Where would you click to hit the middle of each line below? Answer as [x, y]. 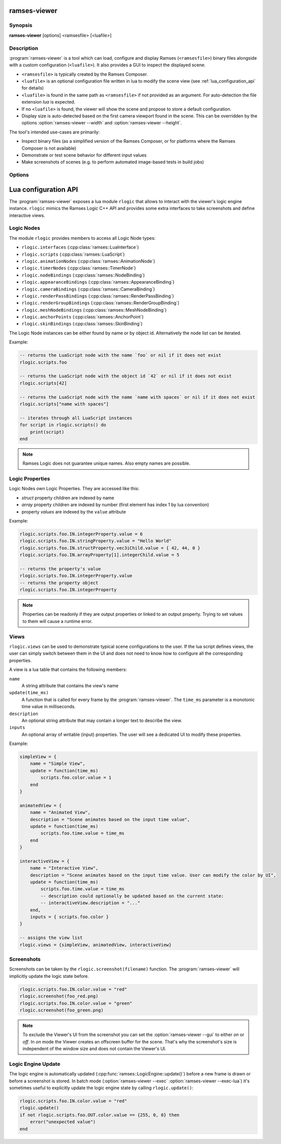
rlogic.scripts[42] [43, 383]
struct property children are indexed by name [68, 498]
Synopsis [21, 25]
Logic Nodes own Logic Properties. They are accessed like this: [74, 489]
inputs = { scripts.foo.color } [70, 917]
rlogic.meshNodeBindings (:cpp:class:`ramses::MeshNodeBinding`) [94, 310]
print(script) [47, 432]
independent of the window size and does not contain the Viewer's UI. [94, 1049]
